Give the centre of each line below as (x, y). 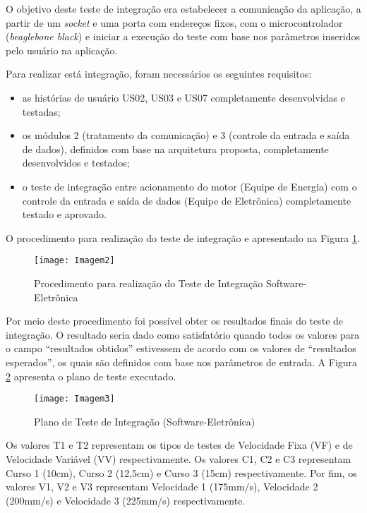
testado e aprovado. (64, 214)
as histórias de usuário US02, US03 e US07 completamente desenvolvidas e (183, 97)
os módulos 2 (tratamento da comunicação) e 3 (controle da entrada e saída (186, 135)
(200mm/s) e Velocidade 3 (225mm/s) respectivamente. (126, 500)
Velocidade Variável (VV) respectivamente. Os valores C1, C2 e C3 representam (179, 458)
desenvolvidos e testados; (76, 163)
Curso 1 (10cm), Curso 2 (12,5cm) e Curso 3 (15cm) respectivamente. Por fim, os (181, 472)
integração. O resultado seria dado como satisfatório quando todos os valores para (183, 334)
